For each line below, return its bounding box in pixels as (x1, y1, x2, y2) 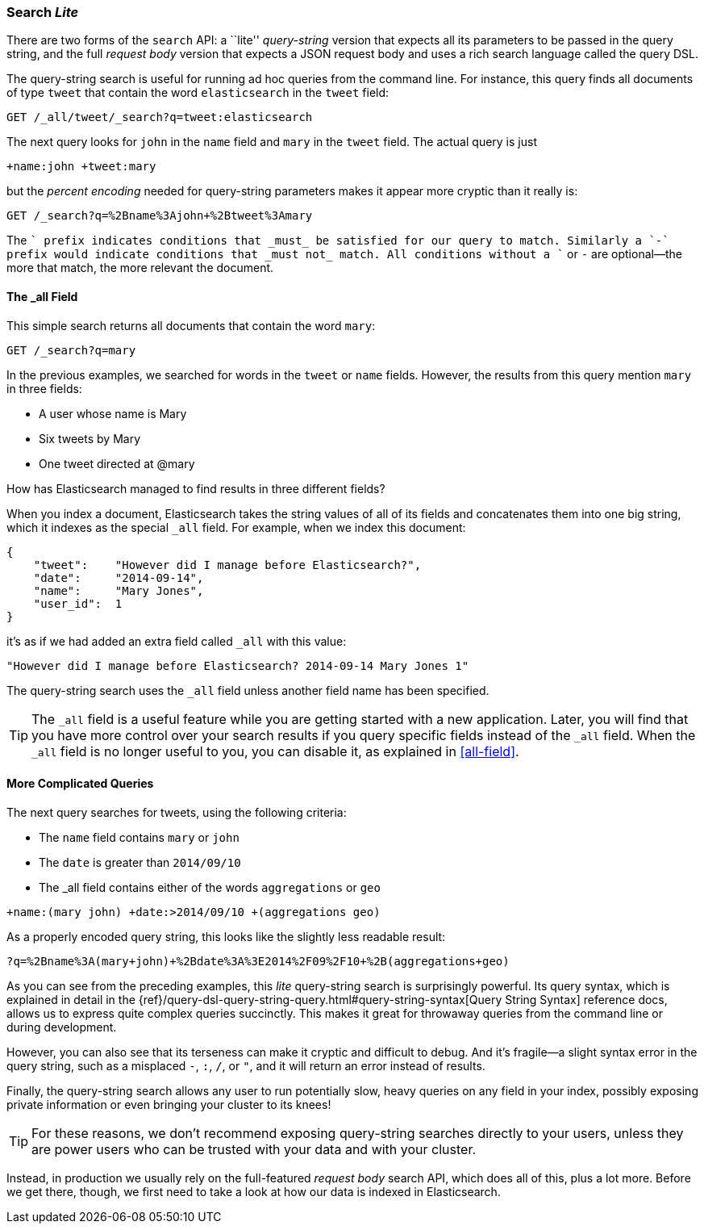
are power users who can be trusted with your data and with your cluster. (31, 1140, 477, 1157)
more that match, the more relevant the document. (6, 261, 274, 275)
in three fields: (6, 381, 82, 395)
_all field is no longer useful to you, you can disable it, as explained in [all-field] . (31, 743, 519, 759)
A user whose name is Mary (39, 406, 187, 420)
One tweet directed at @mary (39, 456, 195, 471)
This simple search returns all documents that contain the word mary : (6, 318, 376, 333)
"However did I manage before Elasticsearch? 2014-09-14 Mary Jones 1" (6, 659, 469, 672)
